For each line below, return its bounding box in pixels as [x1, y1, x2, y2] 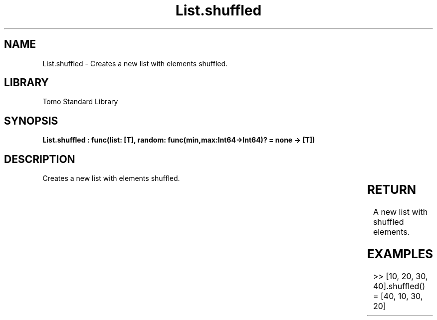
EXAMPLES [367, 246, 433, 261]
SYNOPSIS [4, 114, 58, 127]
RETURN [367, 182, 416, 197]
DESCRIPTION [4, 153, 75, 165]
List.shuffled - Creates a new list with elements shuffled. [42, 59, 228, 68]
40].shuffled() [373, 281, 426, 291]
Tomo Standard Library [42, 97, 118, 106]
